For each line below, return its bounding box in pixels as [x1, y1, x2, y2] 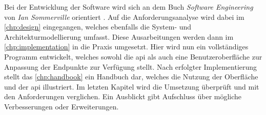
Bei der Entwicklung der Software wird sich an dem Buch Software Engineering [4, 2, 253, 12]
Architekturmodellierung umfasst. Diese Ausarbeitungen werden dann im [4, 31, 234, 42]
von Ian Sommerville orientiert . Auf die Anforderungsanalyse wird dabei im [4, 11, 244, 22]
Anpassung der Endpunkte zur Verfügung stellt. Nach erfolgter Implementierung [4, 61, 257, 72]
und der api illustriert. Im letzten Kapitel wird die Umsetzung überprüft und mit [4, 81, 259, 92]
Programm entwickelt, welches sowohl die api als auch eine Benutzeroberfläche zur [4, 51, 262, 62]
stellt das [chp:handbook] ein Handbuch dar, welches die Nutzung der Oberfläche [4, 71, 258, 82]
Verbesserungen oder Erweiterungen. [4, 101, 119, 111]
